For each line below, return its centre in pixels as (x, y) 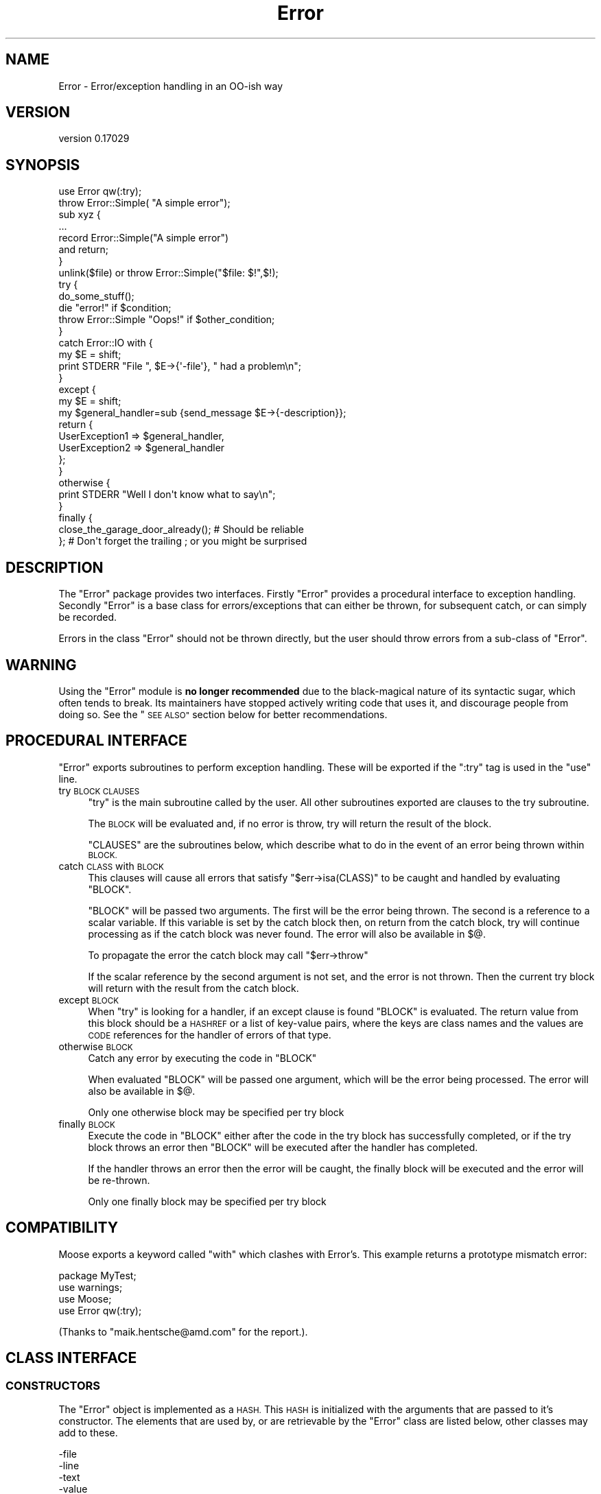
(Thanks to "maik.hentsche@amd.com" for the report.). (183, 1331)
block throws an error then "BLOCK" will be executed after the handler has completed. (283, 1147)
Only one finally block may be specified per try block (207, 1201)
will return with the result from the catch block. (193, 988)
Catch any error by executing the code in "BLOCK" (202, 1058)
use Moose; (85, 1299)
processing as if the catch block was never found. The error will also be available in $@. (287, 934)
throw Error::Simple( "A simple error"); (144, 203)
